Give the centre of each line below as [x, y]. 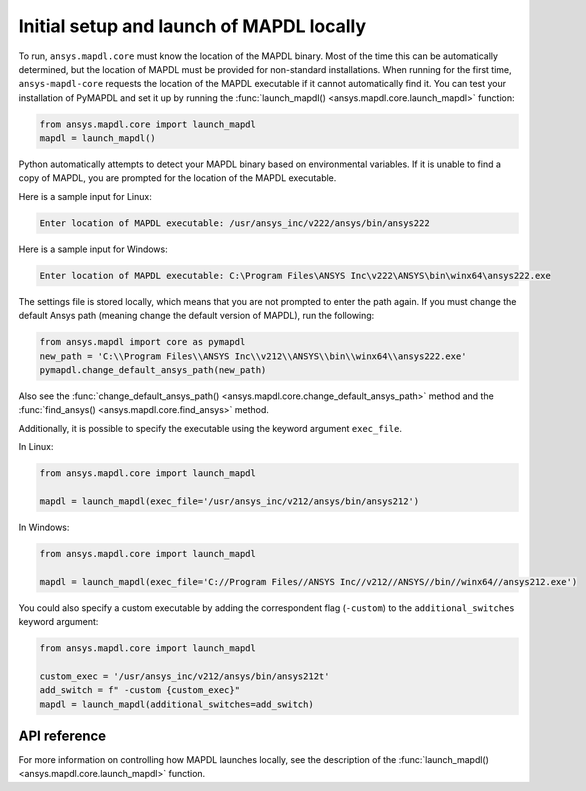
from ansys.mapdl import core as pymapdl [142, 342]
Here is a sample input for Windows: [93, 249]
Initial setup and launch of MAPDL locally [192, 26]
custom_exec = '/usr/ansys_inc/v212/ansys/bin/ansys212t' [184, 676]
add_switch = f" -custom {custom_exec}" [139, 690]
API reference [62, 735]
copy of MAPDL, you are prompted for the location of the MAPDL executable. [177, 178]
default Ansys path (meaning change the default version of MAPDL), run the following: [196, 316]
